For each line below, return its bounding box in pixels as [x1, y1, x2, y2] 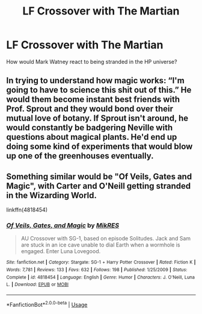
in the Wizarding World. [6, 190, 97, 200]
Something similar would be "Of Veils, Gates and [6, 171, 192, 181]
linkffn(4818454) [6, 206, 48, 213]
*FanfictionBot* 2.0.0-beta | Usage [6, 300, 88, 308]
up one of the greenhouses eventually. [6, 151, 154, 161]
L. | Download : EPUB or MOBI [6, 281, 69, 287]
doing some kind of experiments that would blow [6, 142, 193, 152]
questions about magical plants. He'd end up [6, 132, 177, 142]
